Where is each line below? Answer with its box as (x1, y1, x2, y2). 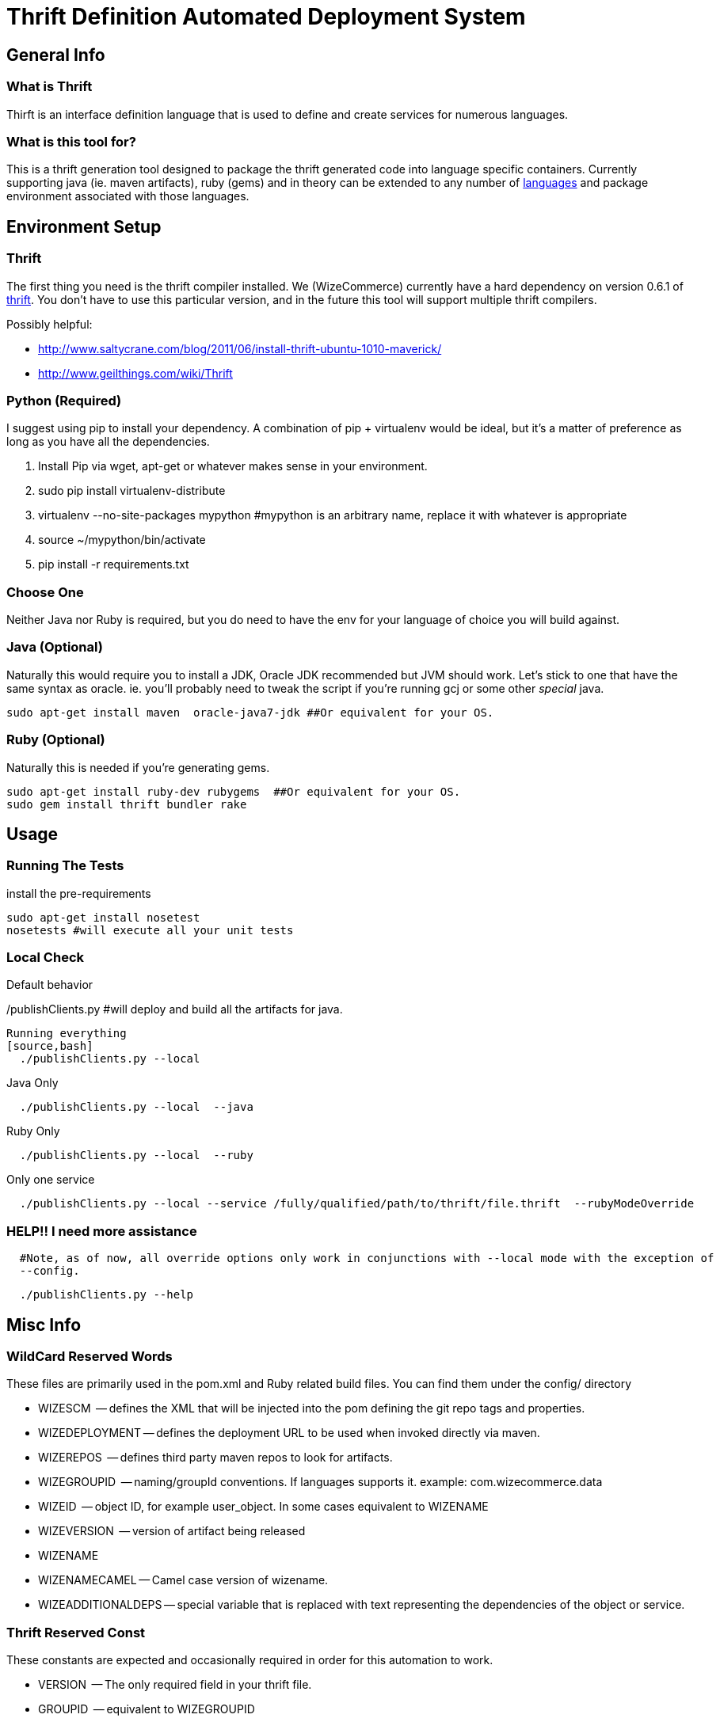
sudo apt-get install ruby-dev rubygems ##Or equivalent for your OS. (6, 785, 461, 798)
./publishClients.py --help (19, 1288, 194, 1302)
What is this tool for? (6, 133, 136, 150)
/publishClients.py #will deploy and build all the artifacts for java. (6, 1002, 343, 1017)
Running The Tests (6, 857, 124, 874)
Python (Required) (6, 392, 122, 409)
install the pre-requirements (6, 886, 151, 900)
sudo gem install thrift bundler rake (6, 797, 247, 811)
